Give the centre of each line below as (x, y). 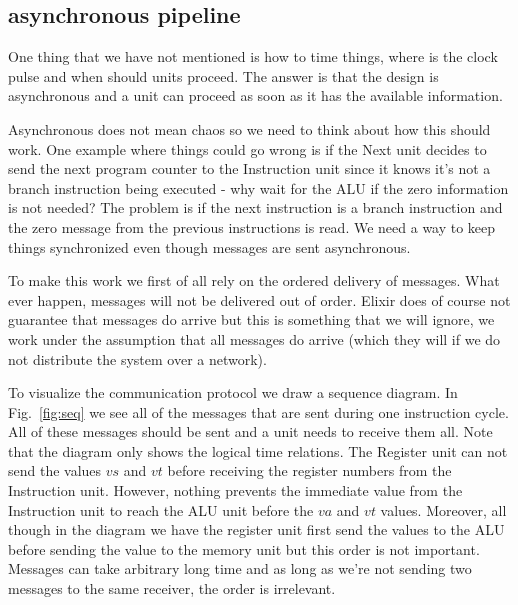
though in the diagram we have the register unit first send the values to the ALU (256, 529)
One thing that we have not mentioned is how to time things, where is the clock (253, 56)
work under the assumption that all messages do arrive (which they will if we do (254, 338)
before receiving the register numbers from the (309, 470)
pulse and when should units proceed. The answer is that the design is (223, 75)
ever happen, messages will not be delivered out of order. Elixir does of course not (259, 299)
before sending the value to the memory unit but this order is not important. (244, 548)
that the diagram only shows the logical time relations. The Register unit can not (258, 450)
